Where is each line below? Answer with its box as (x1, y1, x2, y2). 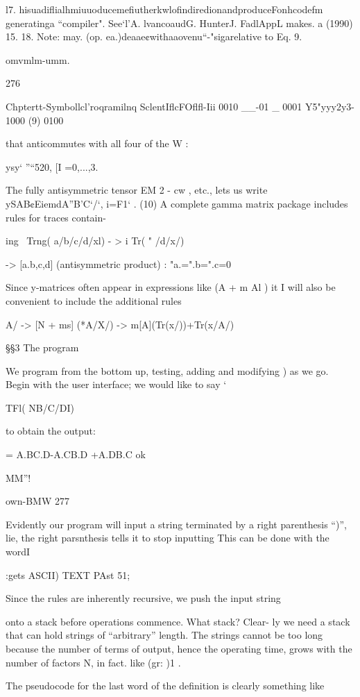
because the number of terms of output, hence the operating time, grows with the (6, 641, 352, 655)
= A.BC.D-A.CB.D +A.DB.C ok (6, 447, 146, 462)
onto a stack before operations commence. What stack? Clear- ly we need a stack (6, 614, 350, 628)
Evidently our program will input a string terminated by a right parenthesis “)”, (6, 517, 347, 531)
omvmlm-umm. (6, 52, 70, 67)
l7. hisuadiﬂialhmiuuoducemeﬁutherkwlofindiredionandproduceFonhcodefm (6, 2, 323, 16)
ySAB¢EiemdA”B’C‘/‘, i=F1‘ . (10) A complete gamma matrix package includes (6, 196, 348, 210)
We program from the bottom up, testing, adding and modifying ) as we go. (6, 363, 329, 378)
